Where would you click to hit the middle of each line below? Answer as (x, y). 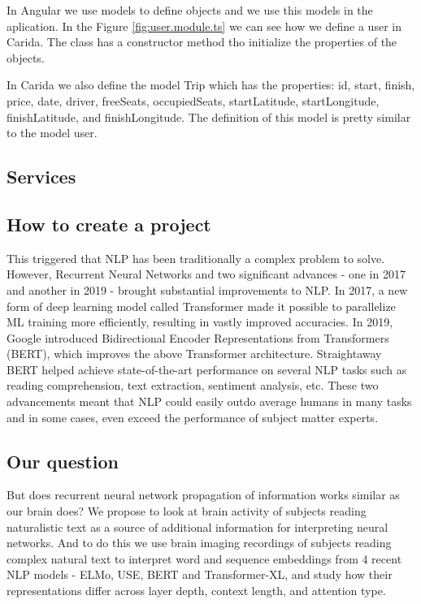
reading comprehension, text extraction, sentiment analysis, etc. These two (193, 385)
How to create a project (109, 224)
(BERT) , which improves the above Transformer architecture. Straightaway (194, 354)
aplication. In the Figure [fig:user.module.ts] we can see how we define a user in (204, 26)
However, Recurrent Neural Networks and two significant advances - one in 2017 (206, 274)
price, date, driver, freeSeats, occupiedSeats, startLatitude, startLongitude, (193, 100)
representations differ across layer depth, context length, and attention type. (196, 591)
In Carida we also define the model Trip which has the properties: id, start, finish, (211, 85)
